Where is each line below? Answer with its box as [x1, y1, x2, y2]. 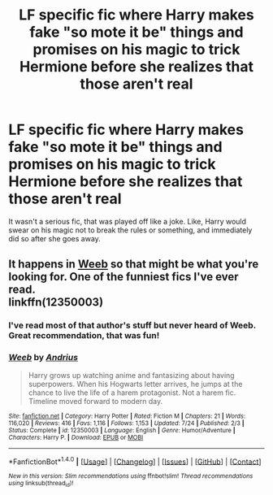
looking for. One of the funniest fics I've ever [8, 270, 239, 284]
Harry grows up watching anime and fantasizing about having [28, 370, 235, 380]
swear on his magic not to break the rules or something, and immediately [8, 225, 253, 235]
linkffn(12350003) [8, 295, 104, 310]
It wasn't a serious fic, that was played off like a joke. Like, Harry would [8, 216, 246, 226]
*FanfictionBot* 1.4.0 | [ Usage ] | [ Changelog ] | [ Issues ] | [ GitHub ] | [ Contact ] [8, 455, 262, 467]
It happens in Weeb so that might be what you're [8, 258, 259, 271]
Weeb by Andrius [8, 352, 79, 363]
